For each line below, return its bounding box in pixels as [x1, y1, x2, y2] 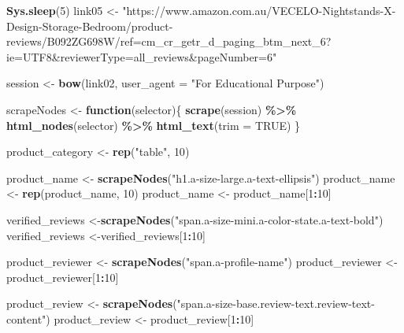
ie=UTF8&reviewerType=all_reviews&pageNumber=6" [6, 48, 277, 65]
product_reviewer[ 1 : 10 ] [6, 268, 119, 285]
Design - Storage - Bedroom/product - [6, 17, 173, 34]
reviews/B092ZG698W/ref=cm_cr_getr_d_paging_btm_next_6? [6, 33, 332, 50]
